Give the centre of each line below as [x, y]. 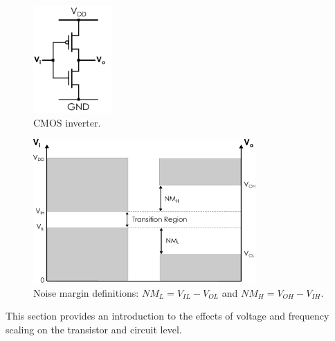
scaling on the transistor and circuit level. [94, 329]
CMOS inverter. [67, 122]
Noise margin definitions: [86, 292]
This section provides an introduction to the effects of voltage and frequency [167, 316]
